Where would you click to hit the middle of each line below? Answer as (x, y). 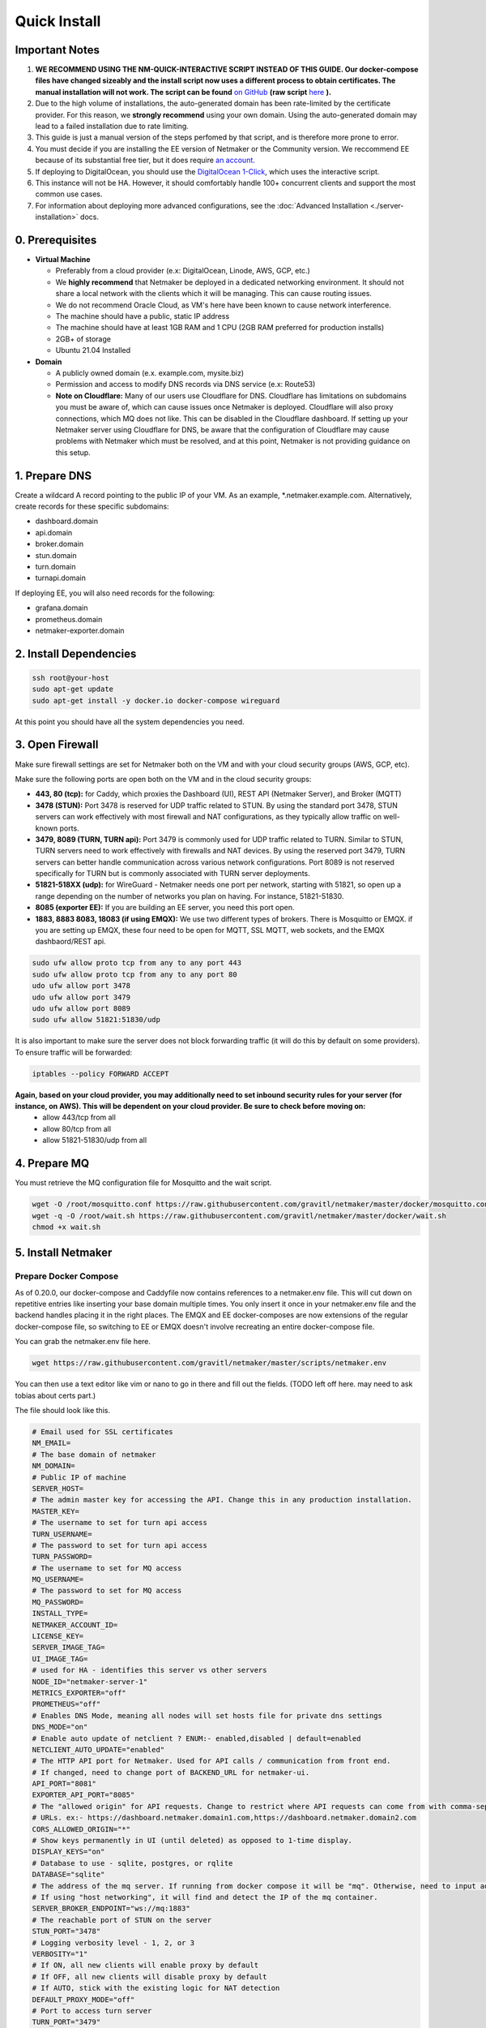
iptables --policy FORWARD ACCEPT (100, 1074)
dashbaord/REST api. (70, 942)
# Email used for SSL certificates (102, 1431)
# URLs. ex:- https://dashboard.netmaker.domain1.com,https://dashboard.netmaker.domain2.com (224, 1818)
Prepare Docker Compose (67, 1276)
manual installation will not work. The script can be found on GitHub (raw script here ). (183, 92)
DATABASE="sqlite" (68, 1875)
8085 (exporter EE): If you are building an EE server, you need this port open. (165, 908)
